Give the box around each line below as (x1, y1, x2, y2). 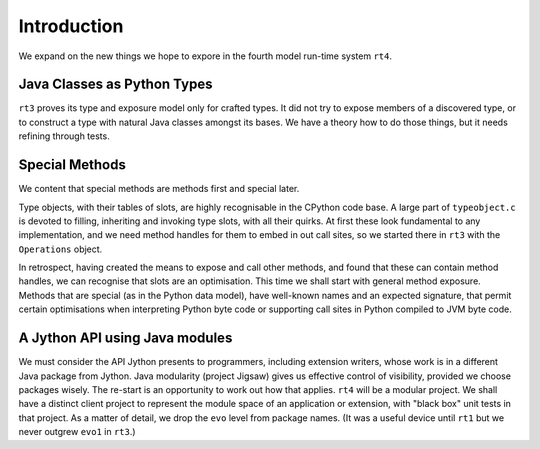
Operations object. (18, 243, 103, 255)
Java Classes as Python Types (18, 76, 213, 93)
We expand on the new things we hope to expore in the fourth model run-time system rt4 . (18, 50, 393, 62)
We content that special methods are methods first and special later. (18, 183, 300, 195)
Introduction (18, 15, 124, 37)
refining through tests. (18, 130, 110, 142)
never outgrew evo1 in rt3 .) (18, 426, 136, 438)
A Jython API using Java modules (18, 330, 233, 347)
